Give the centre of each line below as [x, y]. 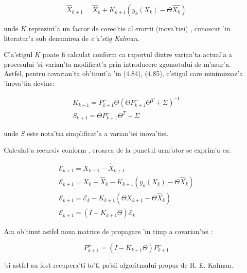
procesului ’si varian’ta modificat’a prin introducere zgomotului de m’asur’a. [117, 64]
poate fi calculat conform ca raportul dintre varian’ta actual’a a [137, 54]
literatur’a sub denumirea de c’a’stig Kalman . [72, 38]
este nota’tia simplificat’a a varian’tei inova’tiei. [98, 133]
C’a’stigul [18, 54]
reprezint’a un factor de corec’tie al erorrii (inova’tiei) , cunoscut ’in [129, 28]
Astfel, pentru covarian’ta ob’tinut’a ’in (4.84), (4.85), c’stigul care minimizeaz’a [123, 73]
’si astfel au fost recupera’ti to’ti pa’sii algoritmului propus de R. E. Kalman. [119, 264]
